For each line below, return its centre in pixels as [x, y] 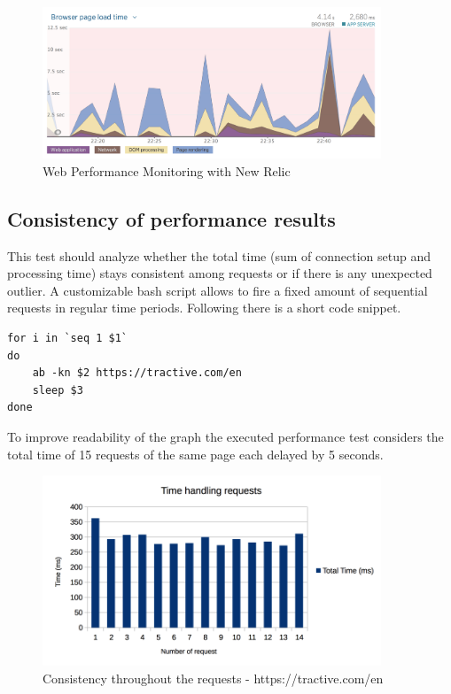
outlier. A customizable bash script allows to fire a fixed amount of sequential [218, 290]
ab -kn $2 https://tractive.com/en [137, 373]
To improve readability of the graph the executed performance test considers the [225, 436]
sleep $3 [58, 390]
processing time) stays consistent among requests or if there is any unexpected [220, 273]
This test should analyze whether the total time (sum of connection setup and [219, 255]
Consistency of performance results [171, 218]
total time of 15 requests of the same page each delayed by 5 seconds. [195, 454]
